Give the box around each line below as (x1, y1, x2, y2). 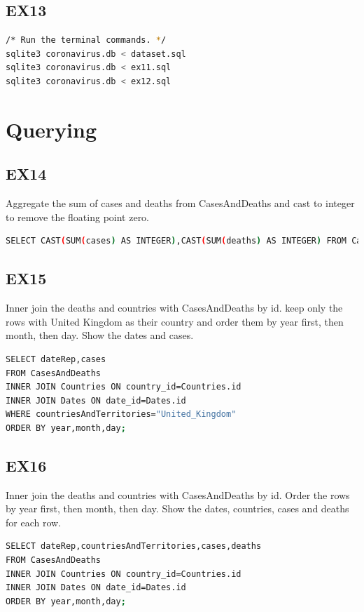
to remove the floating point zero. (6, 209, 150, 224)
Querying (6, 114, 97, 143)
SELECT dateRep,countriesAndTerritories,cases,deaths (6, 541, 262, 552)
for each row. (6, 514, 62, 529)
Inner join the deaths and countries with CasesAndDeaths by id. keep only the (6, 300, 343, 315)
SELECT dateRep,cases (6, 354, 106, 364)
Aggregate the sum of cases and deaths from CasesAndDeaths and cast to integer (6, 196, 355, 211)
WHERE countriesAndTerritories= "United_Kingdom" (6, 409, 237, 420)
